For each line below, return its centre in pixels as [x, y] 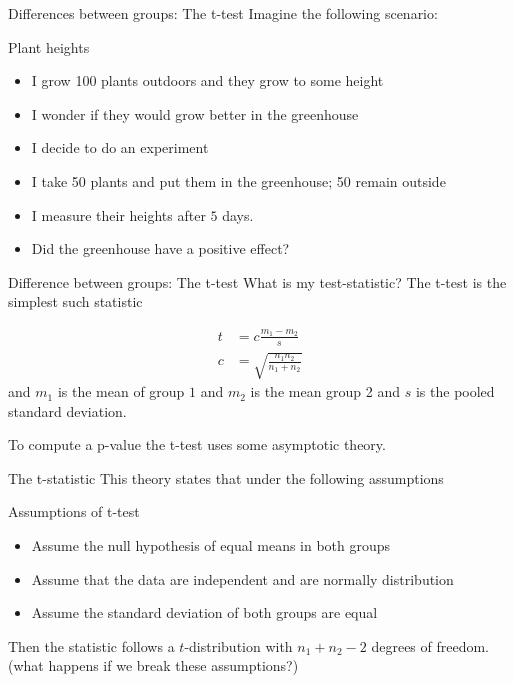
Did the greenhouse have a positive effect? [160, 248]
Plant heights [49, 46]
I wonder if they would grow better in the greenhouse [195, 113]
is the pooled [455, 391]
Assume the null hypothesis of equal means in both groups [211, 545]
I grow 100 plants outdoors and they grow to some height [207, 80]
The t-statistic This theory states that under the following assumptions [226, 477]
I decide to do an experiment [120, 147]
